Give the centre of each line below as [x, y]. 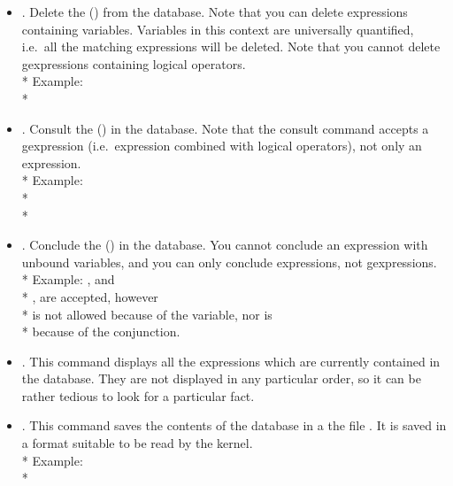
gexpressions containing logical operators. [134, 63]
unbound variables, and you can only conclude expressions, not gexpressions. [229, 262]
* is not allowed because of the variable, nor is [147, 314]
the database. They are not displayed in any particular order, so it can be [221, 378]
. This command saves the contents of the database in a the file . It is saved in [234, 425]
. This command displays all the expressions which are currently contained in [231, 361]
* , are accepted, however [90, 296]
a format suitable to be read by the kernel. [137, 443]
